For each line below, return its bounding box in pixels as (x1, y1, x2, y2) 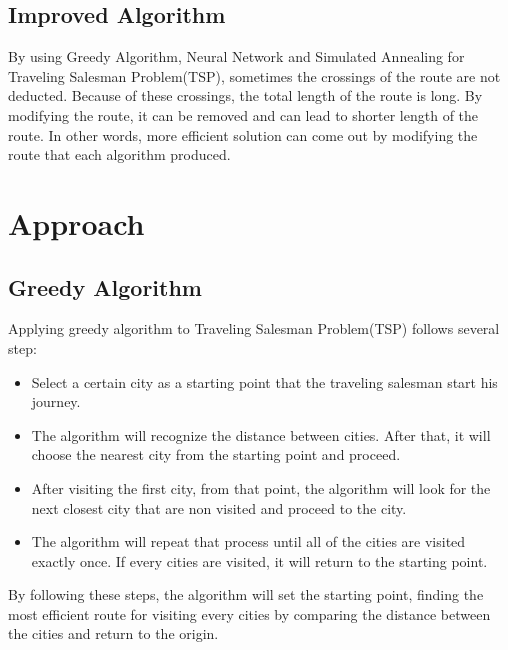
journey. (31, 391, 81, 412)
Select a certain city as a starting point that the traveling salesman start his (31, 371, 498, 392)
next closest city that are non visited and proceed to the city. (31, 497, 407, 518)
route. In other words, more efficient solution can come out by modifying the (8, 124, 478, 145)
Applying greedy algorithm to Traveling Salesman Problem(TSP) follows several (8, 318, 500, 339)
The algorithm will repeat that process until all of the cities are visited (31, 531, 466, 552)
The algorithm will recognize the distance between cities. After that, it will (31, 424, 491, 445)
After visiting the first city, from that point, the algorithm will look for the (31, 477, 491, 498)
